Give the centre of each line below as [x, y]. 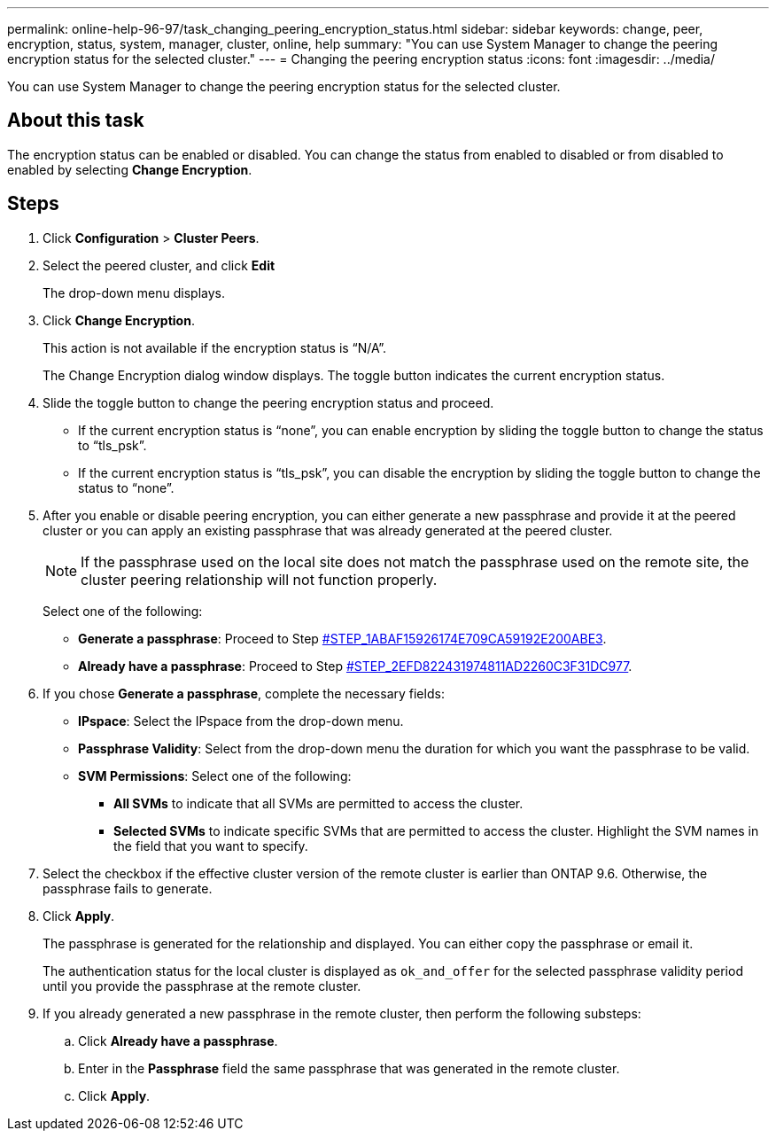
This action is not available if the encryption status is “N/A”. [215, 347]
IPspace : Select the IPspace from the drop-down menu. [241, 721]
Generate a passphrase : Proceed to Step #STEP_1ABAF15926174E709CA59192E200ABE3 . [342, 638]
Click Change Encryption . [119, 320]
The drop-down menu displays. [134, 292]
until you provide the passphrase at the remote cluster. [202, 986]
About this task [76, 121]
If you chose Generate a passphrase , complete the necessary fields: [244, 693]
